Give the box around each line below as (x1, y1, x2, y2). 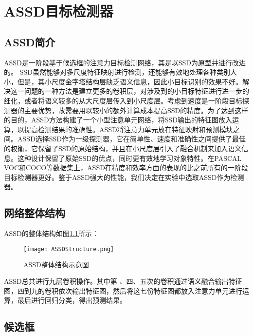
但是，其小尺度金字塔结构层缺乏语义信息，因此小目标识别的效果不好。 (17, 76, 242, 86)
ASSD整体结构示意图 (23, 259, 89, 270)
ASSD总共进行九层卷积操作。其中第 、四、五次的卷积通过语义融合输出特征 (4, 276, 242, 286)
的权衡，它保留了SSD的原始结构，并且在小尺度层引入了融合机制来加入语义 (4, 143, 242, 153)
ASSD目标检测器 (4, 1, 113, 21)
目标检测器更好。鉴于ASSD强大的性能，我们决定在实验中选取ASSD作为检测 (4, 172, 244, 182)
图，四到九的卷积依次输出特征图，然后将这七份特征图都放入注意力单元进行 (4, 285, 242, 296)
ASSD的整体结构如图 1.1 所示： (4, 228, 99, 238)
